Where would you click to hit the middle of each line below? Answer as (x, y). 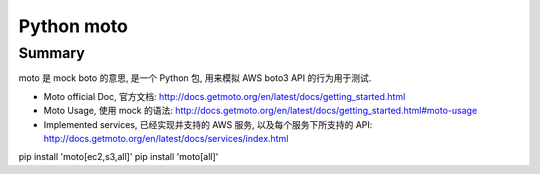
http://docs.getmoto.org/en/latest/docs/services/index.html (166, 138)
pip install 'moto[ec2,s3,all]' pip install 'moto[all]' (118, 157)
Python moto (73, 26)
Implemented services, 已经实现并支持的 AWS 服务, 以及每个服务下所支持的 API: (208, 124)
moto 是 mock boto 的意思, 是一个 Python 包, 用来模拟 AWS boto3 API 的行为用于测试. (195, 78)
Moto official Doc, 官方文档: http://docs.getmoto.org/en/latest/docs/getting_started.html (224, 96)
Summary (51, 53)
